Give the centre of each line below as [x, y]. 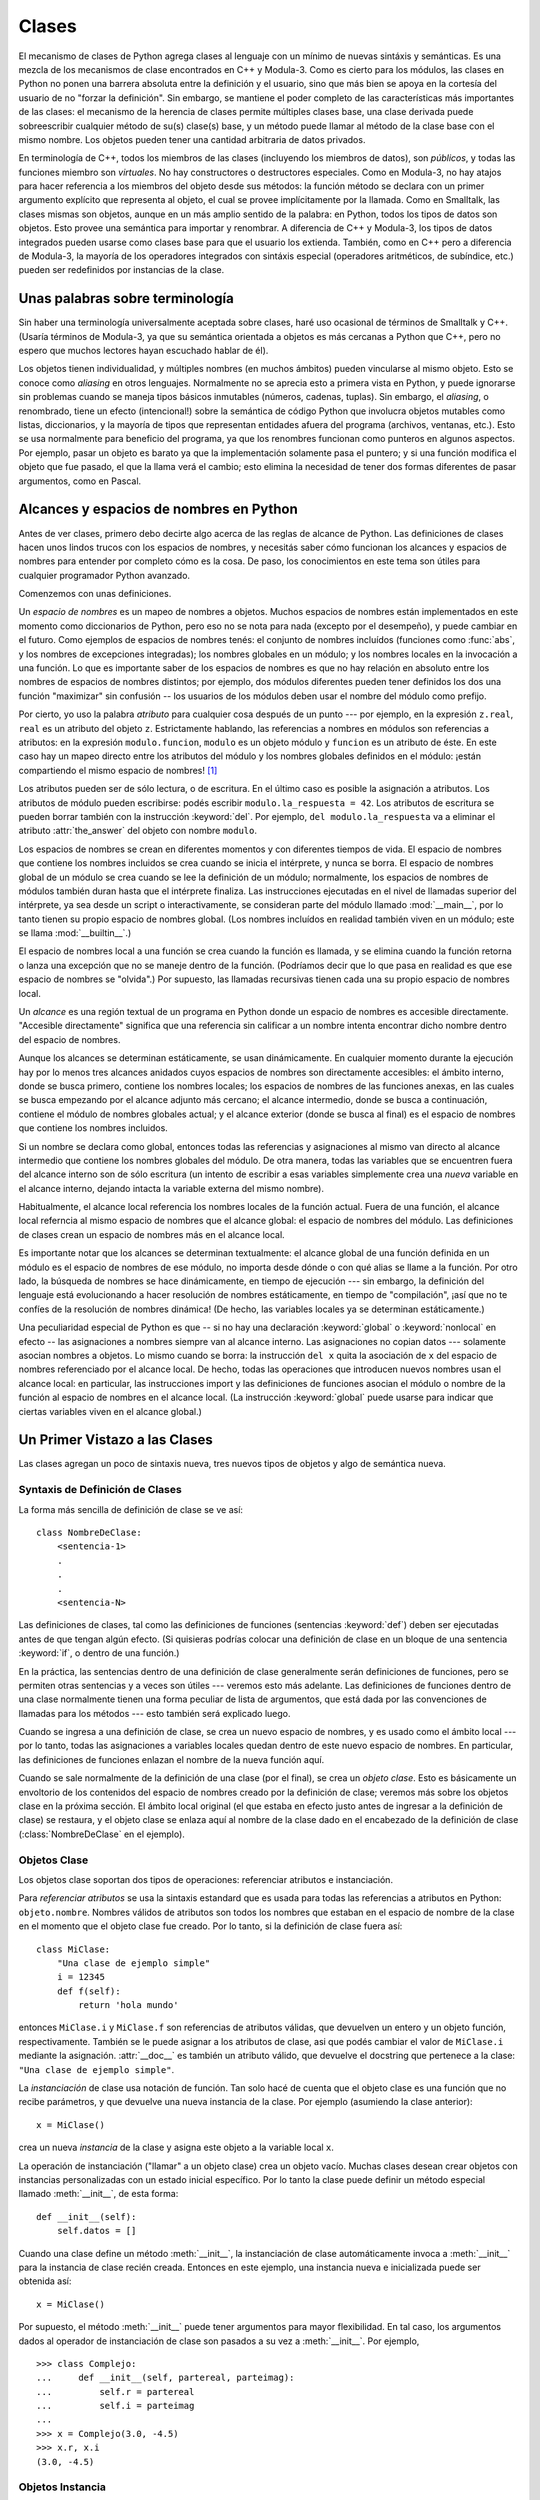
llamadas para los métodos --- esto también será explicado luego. [154, 1713]
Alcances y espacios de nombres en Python [158, 509]
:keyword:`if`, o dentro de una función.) [99, 1653]
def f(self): [88, 1991]
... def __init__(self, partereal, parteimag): [165, 2378]
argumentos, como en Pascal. [80, 481]
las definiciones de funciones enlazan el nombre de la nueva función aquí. [171, 1759]
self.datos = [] [96, 2231]
